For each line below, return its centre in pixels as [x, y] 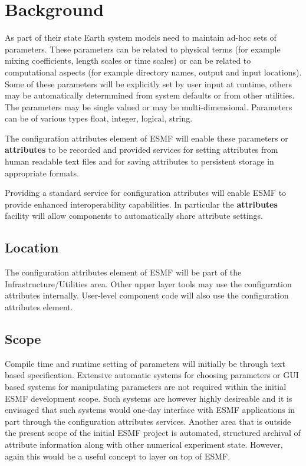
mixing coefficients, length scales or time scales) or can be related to [128, 60]
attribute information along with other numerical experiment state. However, [144, 444]
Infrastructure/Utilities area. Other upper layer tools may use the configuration [148, 283]
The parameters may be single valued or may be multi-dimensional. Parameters [149, 106]
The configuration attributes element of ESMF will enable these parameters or [147, 138]
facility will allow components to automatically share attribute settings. [134, 216]
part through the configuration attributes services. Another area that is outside [148, 421]
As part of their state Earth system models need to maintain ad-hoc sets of [141, 37]
